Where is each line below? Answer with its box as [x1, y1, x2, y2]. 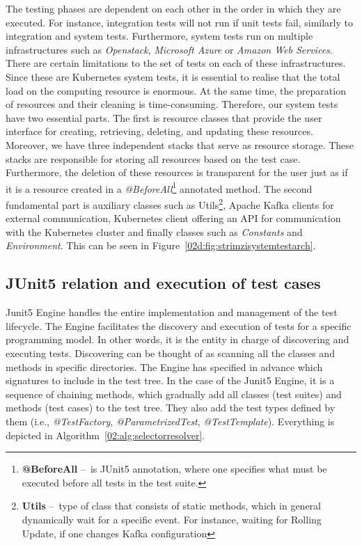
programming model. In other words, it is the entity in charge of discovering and [6, 332, 349, 347]
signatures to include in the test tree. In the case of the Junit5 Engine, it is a [6, 373, 335, 388]
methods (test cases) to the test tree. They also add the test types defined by [6, 400, 336, 415]
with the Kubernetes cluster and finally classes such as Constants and [6, 224, 303, 239]
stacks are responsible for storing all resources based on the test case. [6, 151, 301, 166]
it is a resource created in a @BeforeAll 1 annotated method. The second [6, 179, 313, 196]
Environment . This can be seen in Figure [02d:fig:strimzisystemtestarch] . [6, 238, 316, 253]
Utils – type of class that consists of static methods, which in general [22, 498, 321, 513]
